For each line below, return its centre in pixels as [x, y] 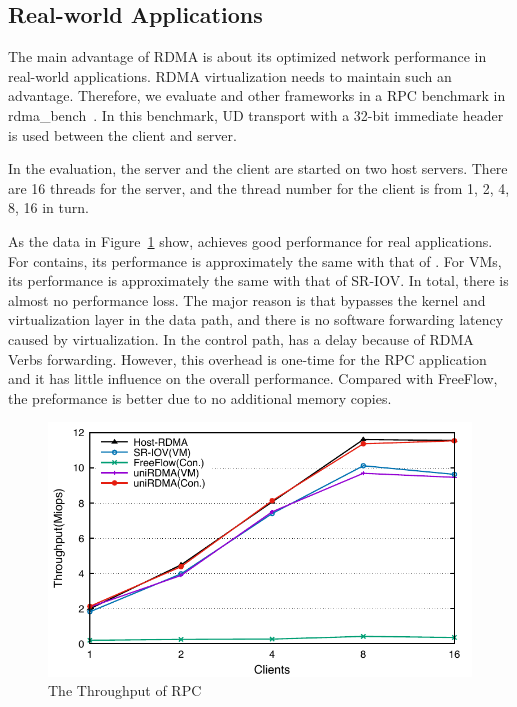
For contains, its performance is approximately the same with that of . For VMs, [255, 260]
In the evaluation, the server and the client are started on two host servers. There [258, 168]
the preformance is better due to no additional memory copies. [200, 397]
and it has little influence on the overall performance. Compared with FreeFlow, [253, 378]
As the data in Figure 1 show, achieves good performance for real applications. [250, 240]
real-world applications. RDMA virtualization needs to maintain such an [230, 75]
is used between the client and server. [122, 134]
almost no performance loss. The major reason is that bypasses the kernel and [247, 299]
